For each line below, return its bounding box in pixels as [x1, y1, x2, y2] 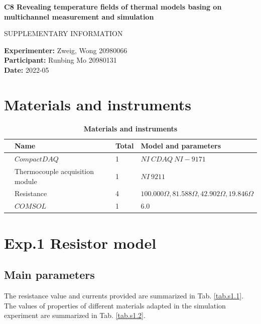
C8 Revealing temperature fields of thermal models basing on [4, 2, 222, 12]
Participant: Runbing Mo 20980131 [4, 55, 117, 65]
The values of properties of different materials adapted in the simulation [4, 300, 226, 310]
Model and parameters [141, 140, 221, 151]
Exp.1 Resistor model [4, 232, 157, 253]
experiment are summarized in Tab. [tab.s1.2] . [4, 310, 146, 320]
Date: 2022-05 [4, 64, 49, 75]
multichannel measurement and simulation [4, 11, 154, 22]
